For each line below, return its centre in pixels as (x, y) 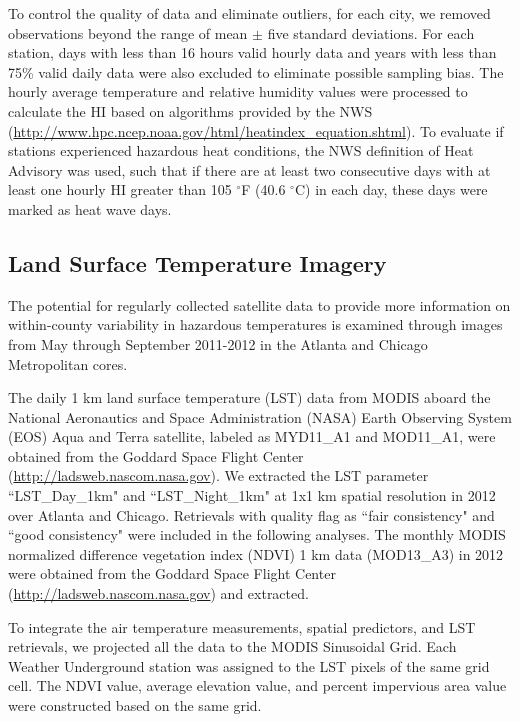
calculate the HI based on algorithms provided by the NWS (190, 110)
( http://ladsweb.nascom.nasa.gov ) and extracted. (158, 593)
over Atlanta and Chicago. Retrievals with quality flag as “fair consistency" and (251, 514)
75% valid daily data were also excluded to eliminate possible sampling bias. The (256, 71)
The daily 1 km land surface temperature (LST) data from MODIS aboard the (249, 397)
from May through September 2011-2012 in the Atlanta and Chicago (218, 343)
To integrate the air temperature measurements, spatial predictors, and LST (242, 626)
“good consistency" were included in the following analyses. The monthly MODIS (257, 534)
